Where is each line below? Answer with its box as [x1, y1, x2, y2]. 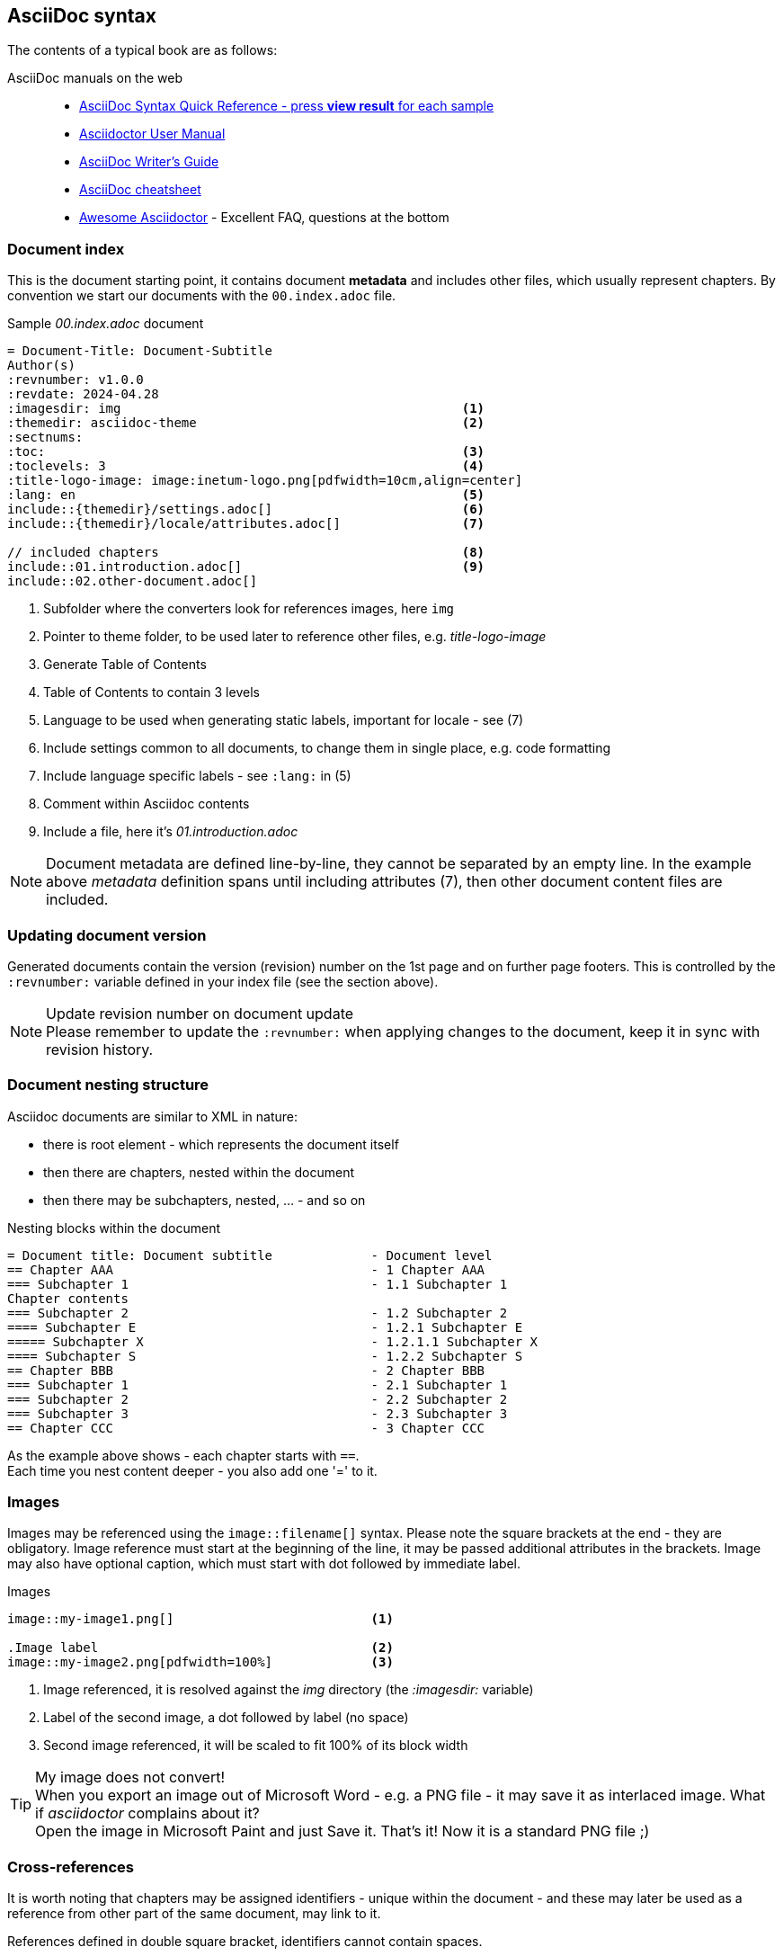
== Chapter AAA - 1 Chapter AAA [7, 1262, 485, 1277]
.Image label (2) [7, 1640, 394, 1656]
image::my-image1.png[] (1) [7, 1612, 394, 1627]
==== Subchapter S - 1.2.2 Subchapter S [7, 1348, 523, 1363]
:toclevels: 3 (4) [7, 459, 485, 474]
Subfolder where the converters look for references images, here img [43, 601, 454, 617]
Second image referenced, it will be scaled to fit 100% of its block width [43, 1737, 468, 1754]
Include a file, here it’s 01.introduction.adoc [43, 824, 298, 840]
